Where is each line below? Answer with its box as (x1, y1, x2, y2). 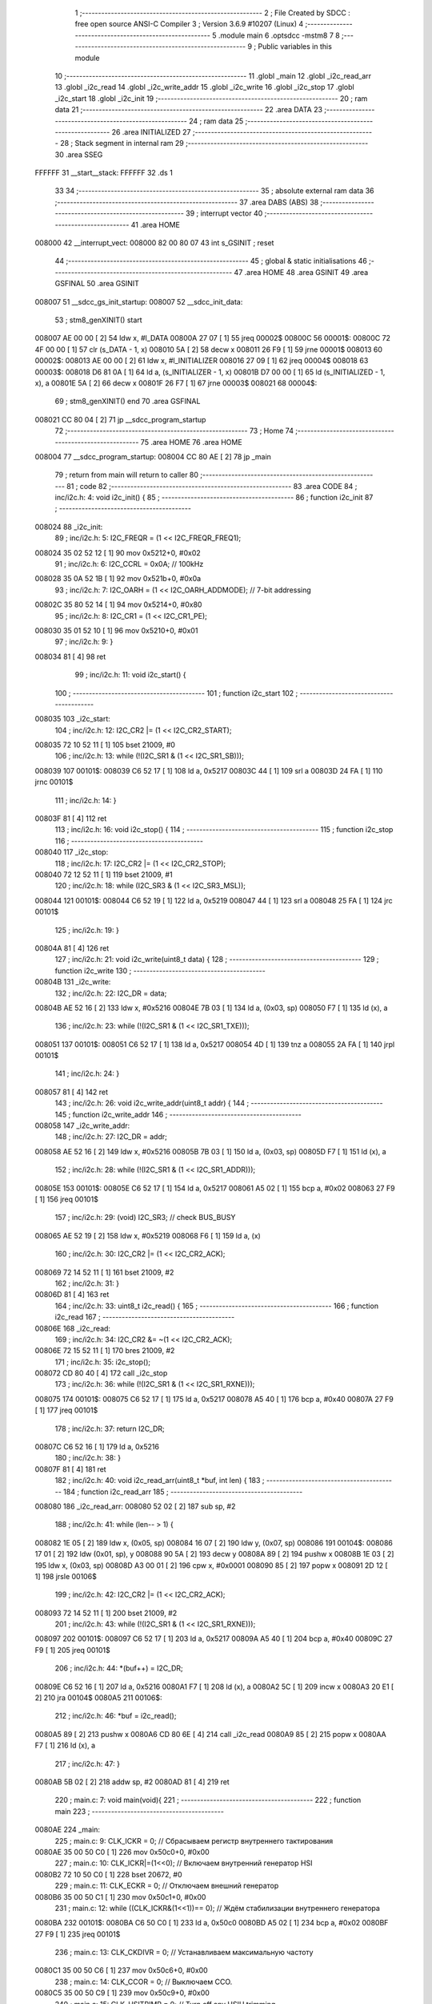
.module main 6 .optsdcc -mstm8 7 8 (218, 30, 340, 40)
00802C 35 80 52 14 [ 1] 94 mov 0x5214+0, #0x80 (34, 600, 202, 609)
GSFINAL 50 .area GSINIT (54, 279, 140, 289)
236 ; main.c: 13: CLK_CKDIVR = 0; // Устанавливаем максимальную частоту (54, 1948, 314, 1958)
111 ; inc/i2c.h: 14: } (54, 795, 117, 805)
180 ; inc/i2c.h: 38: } (54, 1453, 122, 1463)
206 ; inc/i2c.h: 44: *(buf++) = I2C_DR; (54, 1663, 183, 1673)
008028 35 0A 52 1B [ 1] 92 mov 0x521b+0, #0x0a (34, 574, 202, 584)
